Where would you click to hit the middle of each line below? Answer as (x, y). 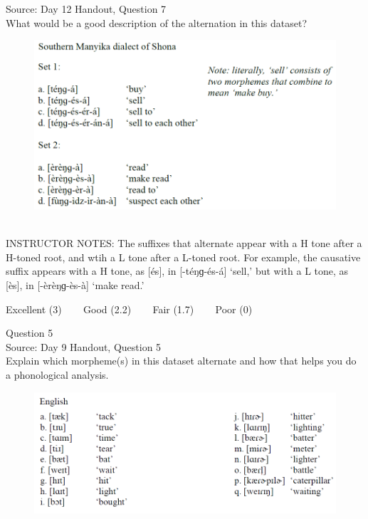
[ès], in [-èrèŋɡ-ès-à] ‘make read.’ (75, 285)
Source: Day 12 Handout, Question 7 (86, 9)
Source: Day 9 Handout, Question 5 (84, 346)
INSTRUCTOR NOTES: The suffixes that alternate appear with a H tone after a (184, 243)
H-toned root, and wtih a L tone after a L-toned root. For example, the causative (183, 257)
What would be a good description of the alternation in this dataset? (157, 22)
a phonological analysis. (57, 374)
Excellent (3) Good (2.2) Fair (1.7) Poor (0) (129, 309)
